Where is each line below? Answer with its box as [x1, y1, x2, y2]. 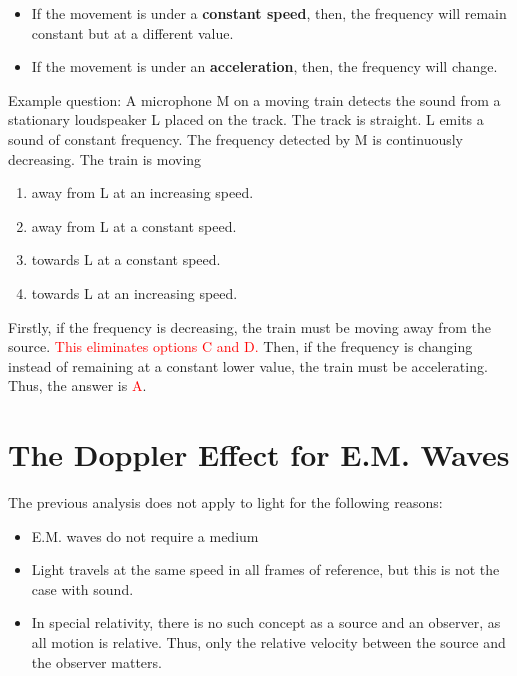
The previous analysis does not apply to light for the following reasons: [8, 492, 443, 513]
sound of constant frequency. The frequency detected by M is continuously [8, 128, 464, 149]
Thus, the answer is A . [8, 375, 147, 396]
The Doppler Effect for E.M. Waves [8, 434, 510, 475]
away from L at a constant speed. [31, 215, 237, 236]
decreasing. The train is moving [8, 148, 202, 169]
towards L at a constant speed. [31, 249, 221, 270]
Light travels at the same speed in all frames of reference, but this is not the [31, 559, 500, 580]
